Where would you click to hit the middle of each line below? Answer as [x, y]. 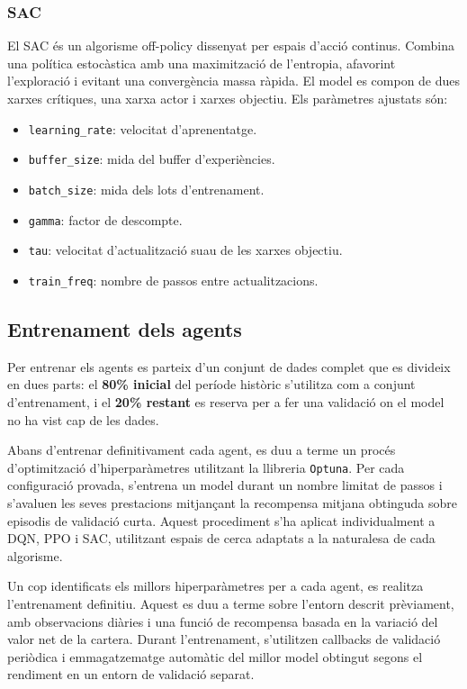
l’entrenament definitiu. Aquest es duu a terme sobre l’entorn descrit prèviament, [231, 603]
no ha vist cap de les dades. [83, 419]
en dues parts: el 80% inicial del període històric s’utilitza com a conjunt [211, 384]
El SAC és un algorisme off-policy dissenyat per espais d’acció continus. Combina [231, 45]
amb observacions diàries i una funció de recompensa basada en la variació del [223, 621]
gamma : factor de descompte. [105, 219]
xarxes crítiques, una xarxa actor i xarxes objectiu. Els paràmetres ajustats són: [228, 98]
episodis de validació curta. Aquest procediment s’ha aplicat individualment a [221, 520]
